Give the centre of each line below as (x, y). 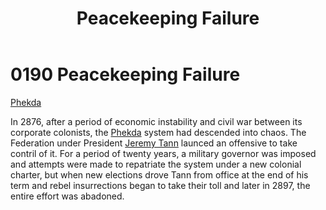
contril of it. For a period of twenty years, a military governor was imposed (163, 153)
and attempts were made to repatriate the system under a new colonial (156, 164)
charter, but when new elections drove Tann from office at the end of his (159, 174)
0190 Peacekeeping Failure (125, 74)
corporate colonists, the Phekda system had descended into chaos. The (158, 132)
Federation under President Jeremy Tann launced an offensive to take (154, 143)
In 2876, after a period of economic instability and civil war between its (156, 121)
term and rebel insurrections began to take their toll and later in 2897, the (160, 185)
